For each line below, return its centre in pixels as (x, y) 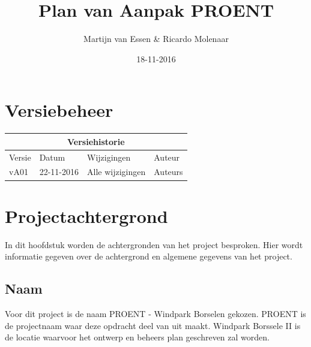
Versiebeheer (59, 110)
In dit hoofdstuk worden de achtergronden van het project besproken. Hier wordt (154, 244)
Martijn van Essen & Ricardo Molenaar (156, 39)
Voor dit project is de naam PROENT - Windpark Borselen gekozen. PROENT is (155, 314)
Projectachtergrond (86, 215)
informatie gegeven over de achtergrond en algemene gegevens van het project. (149, 256)
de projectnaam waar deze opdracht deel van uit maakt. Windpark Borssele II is (153, 325)
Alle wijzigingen (116, 172)
